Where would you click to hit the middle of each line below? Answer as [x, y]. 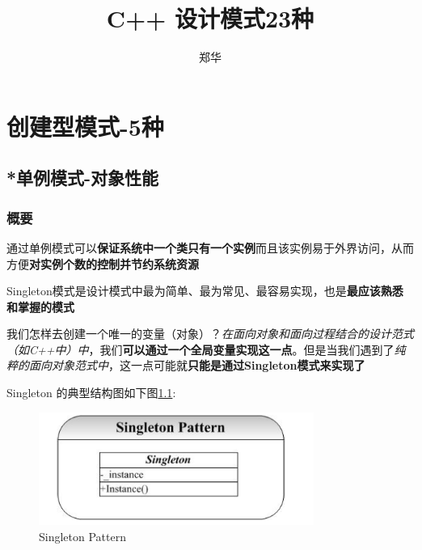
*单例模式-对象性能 [83, 178]
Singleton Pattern [82, 536]
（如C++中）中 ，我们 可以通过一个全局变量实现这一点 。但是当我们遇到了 [200, 349]
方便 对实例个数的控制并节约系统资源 [103, 263]
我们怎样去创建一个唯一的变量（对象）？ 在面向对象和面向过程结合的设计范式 [210, 334]
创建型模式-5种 [85, 126]
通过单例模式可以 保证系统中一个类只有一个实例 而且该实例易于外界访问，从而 [210, 247]
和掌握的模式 [40, 306]
